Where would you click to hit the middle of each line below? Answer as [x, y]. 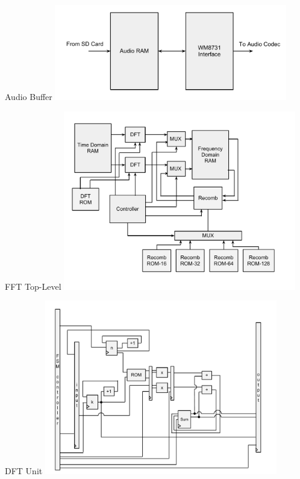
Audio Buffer [29, 97]
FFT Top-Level [33, 286]
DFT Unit [24, 471]
